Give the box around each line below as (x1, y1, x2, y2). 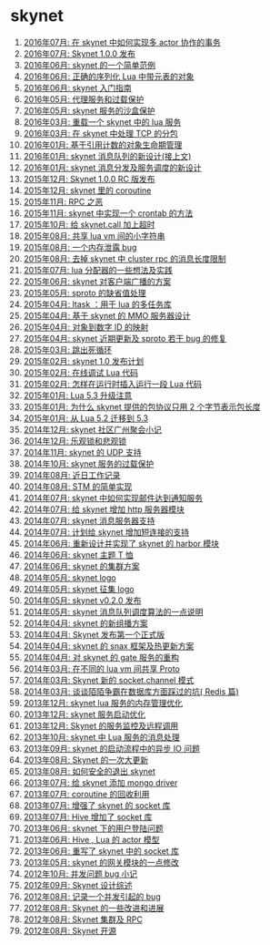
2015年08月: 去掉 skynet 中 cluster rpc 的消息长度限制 (23, 252, 226, 264)
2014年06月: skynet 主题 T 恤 (23, 549, 135, 560)
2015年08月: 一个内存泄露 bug (23, 241, 137, 252)
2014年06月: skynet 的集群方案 (23, 560, 140, 571)
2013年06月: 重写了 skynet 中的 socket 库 (23, 845, 180, 857)
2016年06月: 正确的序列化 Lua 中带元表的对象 (23, 70, 195, 82)
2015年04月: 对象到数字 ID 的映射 (23, 321, 149, 333)
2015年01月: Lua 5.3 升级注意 (23, 389, 133, 401)
